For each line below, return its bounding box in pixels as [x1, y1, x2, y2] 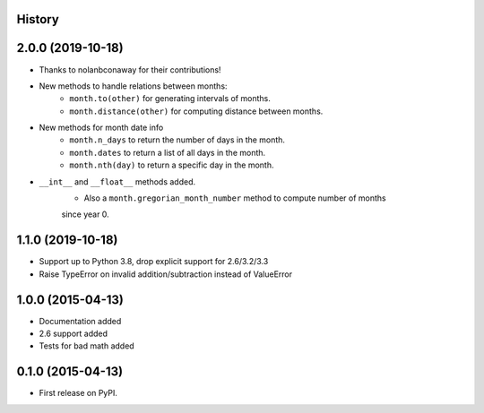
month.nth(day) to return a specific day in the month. [69, 159, 274, 170]
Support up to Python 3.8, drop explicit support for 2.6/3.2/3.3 [39, 256, 269, 267]
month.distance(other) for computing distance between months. [69, 106, 324, 116]
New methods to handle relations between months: [39, 81, 228, 91]
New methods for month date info [39, 122, 164, 133]
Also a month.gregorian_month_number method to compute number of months [83, 193, 386, 203]
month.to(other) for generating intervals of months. [69, 93, 271, 104]
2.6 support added [39, 328, 108, 340]
